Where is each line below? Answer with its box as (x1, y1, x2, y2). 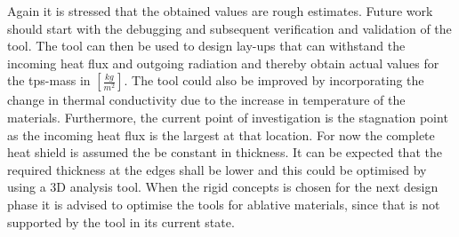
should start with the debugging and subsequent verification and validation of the (7, 19, 452, 37)
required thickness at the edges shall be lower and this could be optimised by (7, 160, 427, 178)
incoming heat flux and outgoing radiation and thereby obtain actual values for (7, 53, 439, 72)
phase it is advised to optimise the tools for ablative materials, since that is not (7, 194, 440, 213)
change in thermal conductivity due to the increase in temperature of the (7, 91, 406, 109)
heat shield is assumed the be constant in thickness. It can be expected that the (7, 143, 442, 162)
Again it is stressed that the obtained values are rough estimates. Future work (7, 2, 433, 20)
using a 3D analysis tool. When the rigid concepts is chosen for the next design (7, 178, 439, 196)
